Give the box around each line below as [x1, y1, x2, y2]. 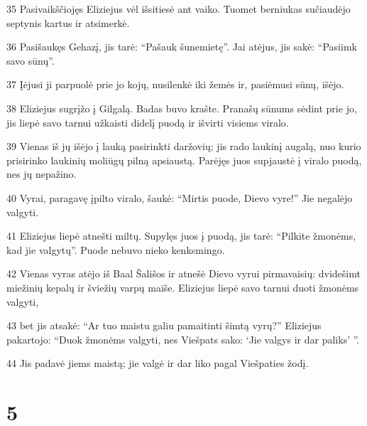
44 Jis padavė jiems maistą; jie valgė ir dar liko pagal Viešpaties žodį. [6, 356, 309, 371]
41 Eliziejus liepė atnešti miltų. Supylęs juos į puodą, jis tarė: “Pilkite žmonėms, [6, 228, 356, 243]
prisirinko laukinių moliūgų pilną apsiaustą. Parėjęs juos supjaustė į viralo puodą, [6, 152, 362, 167]
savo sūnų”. [6, 53, 55, 68]
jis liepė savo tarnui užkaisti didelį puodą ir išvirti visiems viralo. [6, 115, 289, 129]
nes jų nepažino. [6, 166, 77, 181]
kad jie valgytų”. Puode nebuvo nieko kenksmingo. [6, 242, 225, 257]
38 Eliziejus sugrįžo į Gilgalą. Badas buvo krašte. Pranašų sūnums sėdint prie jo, [6, 100, 357, 115]
